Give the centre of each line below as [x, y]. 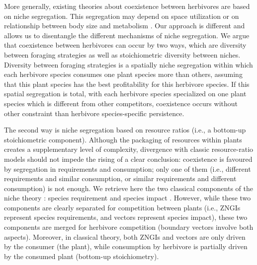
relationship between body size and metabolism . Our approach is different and [125, 26]
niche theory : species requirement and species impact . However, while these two [128, 198]
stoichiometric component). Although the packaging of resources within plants [123, 139]
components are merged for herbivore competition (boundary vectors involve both [129, 227]
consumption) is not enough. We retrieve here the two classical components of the [128, 188]
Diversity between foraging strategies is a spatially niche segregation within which [128, 64]
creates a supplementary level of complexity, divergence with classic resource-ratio [129, 149]
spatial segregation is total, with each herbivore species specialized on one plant [125, 94]
